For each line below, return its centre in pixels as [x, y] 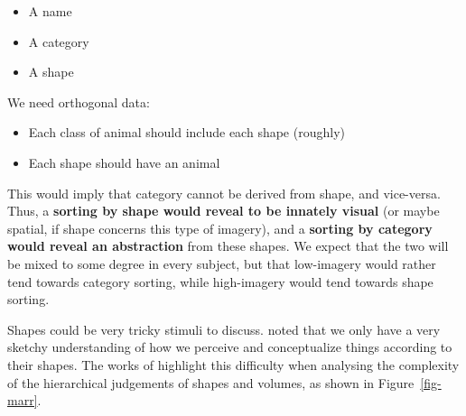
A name [50, 11]
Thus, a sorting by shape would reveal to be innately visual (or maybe [224, 211]
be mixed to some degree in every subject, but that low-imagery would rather [222, 263]
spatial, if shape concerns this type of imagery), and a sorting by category [220, 228]
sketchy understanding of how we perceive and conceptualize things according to [230, 347]
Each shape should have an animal [124, 162]
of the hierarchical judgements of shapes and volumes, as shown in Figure [211, 382]
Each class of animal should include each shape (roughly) [186, 132]
